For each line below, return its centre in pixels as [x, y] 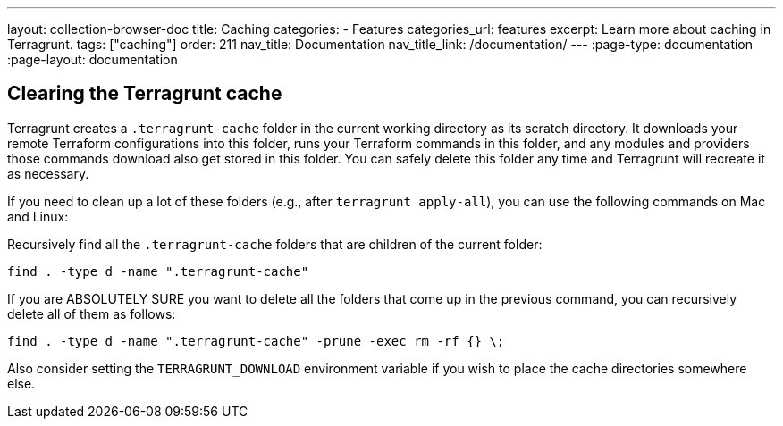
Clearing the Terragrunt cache [145, 94]
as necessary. [48, 173]
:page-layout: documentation [93, 59]
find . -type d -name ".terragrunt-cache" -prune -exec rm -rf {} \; [256, 341]
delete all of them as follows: [92, 313]
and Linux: [38, 216]
